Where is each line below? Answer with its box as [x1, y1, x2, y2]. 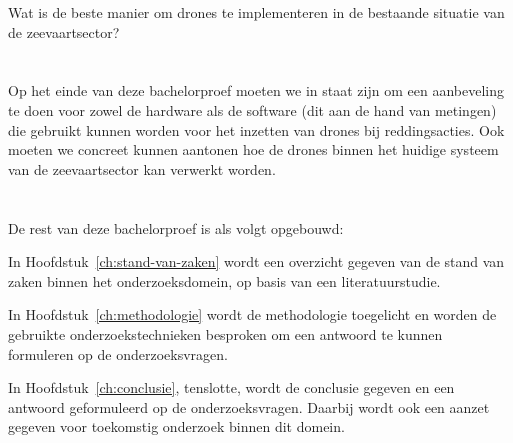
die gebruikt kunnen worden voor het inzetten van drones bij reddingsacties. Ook [8, 119, 505, 140]
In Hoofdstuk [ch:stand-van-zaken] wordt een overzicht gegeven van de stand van [8, 251, 505, 272]
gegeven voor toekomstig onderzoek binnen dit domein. [8, 416, 345, 437]
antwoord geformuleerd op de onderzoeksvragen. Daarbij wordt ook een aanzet [8, 396, 490, 417]
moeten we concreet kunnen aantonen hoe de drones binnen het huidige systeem [8, 139, 499, 160]
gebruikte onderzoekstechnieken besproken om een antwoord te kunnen [8, 323, 443, 344]
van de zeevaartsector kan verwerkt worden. [8, 158, 276, 179]
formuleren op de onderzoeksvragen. [8, 343, 228, 364]
